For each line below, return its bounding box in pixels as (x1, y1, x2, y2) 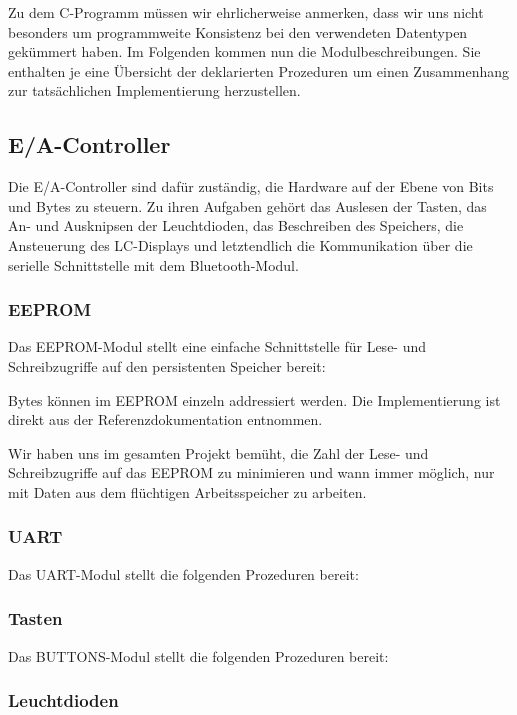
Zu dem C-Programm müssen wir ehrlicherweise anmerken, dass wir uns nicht (8, 2, 484, 22)
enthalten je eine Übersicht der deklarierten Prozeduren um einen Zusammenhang (8, 60, 510, 81)
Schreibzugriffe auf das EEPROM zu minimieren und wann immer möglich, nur (8, 462, 495, 483)
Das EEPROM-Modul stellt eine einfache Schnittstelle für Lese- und (8, 336, 427, 357)
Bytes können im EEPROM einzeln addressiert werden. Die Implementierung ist (8, 389, 501, 410)
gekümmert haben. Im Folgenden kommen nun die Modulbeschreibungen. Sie (8, 41, 481, 62)
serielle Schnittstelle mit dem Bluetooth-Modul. (8, 254, 299, 275)
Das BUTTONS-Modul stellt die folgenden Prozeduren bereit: (8, 645, 389, 666)
